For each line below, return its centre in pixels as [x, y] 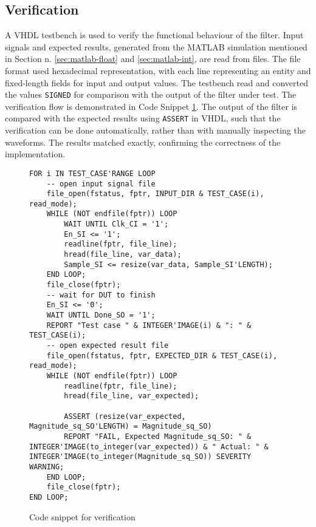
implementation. [35, 154]
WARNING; [47, 467]
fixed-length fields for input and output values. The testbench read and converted [156, 82]
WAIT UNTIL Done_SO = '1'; [101, 315]
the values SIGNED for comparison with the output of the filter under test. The [151, 94]
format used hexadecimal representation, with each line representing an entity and [158, 70]
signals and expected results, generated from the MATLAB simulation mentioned [156, 46]
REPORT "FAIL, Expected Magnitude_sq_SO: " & [158, 436]
